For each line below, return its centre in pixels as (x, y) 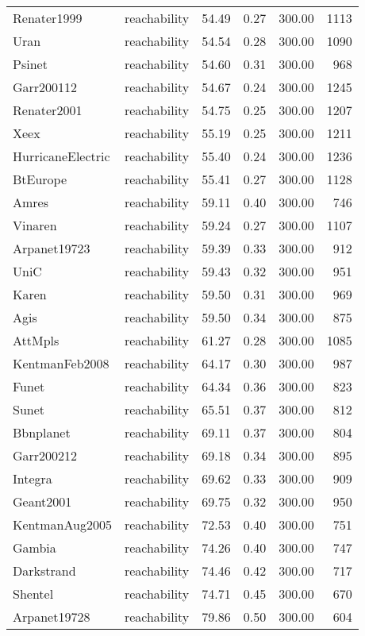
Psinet (30, 64)
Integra (33, 478)
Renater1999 (48, 18)
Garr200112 (45, 87)
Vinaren (35, 225)
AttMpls (36, 340)
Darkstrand (44, 570)
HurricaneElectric (61, 156)
